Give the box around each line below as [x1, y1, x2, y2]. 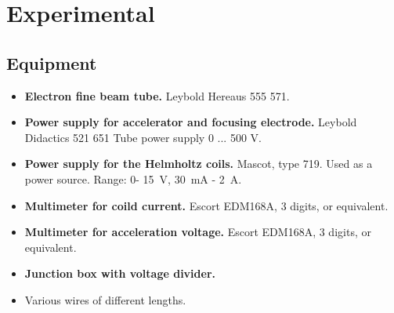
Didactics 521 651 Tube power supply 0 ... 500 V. [24, 129, 262, 145]
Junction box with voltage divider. [24, 265, 216, 282]
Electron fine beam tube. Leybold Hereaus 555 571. [24, 87, 290, 104]
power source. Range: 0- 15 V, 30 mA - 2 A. [24, 170, 242, 187]
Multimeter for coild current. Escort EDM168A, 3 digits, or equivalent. [24, 197, 389, 213]
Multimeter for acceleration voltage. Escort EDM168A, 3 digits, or [24, 224, 371, 240]
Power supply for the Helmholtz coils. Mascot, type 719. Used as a [24, 155, 373, 172]
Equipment [6, 50, 97, 75]
